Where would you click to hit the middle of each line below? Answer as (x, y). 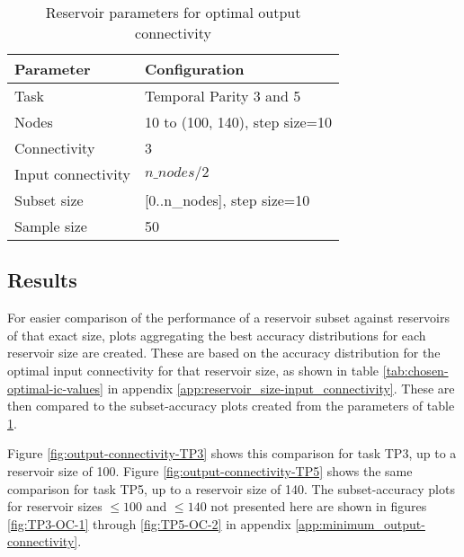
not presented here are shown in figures (319, 506)
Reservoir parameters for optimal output (173, 12)
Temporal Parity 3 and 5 (223, 96)
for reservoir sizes (55, 506)
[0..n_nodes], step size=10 (227, 200)
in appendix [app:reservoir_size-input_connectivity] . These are (281, 388)
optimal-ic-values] (56, 388)
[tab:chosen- (415, 370)
